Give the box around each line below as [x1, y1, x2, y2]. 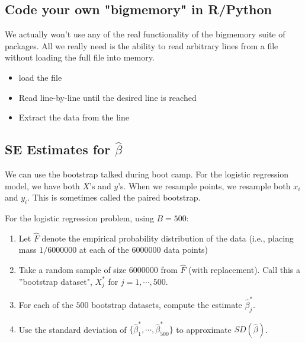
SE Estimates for [5, 140, 111, 158]
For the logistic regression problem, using [5, 211, 154, 224]
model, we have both [5, 179, 80, 192]
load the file [18, 71, 62, 83]
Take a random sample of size [18, 263, 127, 276]
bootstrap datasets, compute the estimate [91, 298, 242, 310]
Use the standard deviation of [18, 323, 127, 335]
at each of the [79, 243, 129, 256]
